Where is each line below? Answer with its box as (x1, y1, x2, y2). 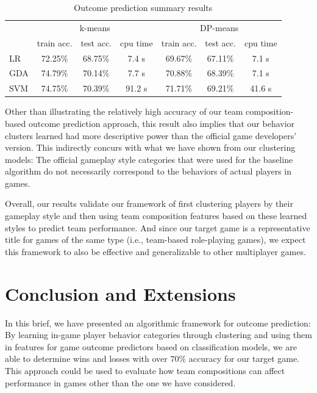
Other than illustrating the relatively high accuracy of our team (5, 105, 243, 118)
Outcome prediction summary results (74, 1, 213, 13)
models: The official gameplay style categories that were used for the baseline (5, 153, 293, 165)
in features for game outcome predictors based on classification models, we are (5, 340, 297, 353)
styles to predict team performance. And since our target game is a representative (5, 221, 310, 234)
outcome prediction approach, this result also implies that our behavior (28, 117, 295, 129)
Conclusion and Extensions (5, 281, 236, 306)
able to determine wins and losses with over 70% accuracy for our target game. (5, 352, 300, 365)
